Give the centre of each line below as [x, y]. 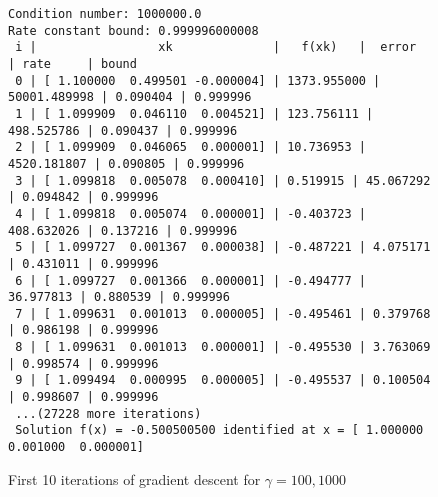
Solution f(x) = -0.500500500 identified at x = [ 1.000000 [219, 430]
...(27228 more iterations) [108, 413]
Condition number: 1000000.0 [105, 14]
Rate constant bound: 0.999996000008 [133, 30]
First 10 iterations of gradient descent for [134, 478]
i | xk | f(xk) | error [216, 47]
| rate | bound [72, 63]
